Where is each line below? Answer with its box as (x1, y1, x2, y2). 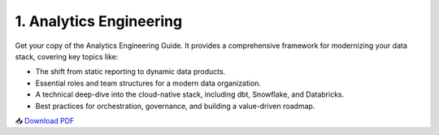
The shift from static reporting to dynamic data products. (35, 67, 226, 76)
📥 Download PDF (15, 115, 75, 125)
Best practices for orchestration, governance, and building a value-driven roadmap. (35, 101, 315, 111)
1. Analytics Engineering (15, 12, 183, 30)
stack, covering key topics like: (15, 51, 119, 61)
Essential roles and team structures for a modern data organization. (35, 78, 262, 88)
